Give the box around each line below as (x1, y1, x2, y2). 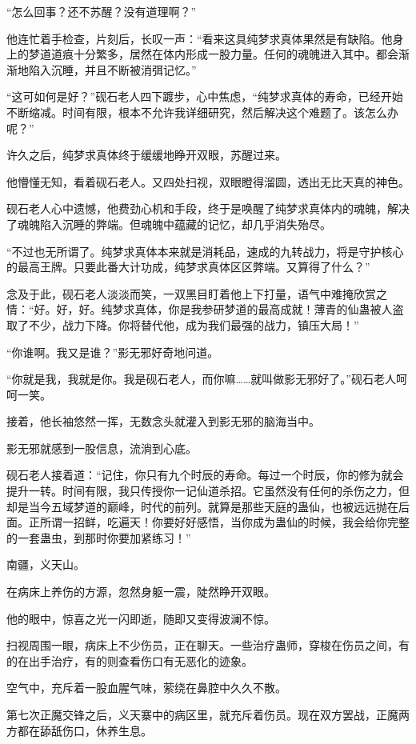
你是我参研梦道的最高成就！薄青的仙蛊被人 (168, 301, 393, 318)
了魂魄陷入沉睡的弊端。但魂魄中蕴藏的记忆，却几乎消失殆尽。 (6, 215, 331, 232)
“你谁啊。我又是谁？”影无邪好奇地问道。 (6, 343, 219, 360)
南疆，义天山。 (6, 556, 85, 573)
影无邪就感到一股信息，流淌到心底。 (6, 439, 197, 456)
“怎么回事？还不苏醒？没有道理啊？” (6, 3, 197, 19)
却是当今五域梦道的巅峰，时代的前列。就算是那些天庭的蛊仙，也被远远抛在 (6, 498, 398, 514)
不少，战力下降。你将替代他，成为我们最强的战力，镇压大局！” (28, 316, 359, 333)
